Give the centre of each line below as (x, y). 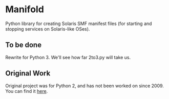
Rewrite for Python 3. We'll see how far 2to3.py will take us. (68, 57)
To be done (24, 45)
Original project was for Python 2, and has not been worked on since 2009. (84, 86)
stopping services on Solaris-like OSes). (48, 29)
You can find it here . (27, 91)
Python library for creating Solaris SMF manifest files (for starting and (79, 23)
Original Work (28, 73)
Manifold (25, 9)
